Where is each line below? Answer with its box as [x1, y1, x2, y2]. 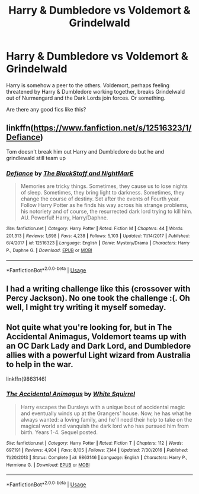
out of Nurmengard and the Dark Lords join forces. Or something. [6, 94, 166, 101]
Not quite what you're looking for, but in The [6, 323, 172, 333]
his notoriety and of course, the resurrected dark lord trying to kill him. [20, 208, 192, 215]
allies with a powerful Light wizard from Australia [6, 350, 191, 361]
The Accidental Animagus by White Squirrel [6, 390, 135, 398]
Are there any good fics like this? [6, 106, 86, 113]
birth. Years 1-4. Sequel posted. [20, 428, 98, 436]
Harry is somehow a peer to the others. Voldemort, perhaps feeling [6, 81, 170, 89]
